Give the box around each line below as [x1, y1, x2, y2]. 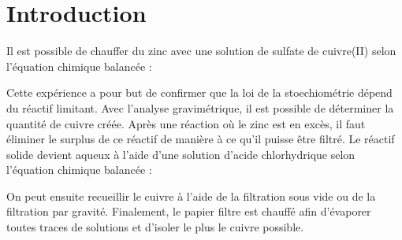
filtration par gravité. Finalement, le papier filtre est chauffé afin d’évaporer [6, 203, 371, 220]
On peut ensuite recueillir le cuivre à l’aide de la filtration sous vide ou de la [6, 187, 376, 204]
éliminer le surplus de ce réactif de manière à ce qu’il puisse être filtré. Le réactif [6, 131, 395, 147]
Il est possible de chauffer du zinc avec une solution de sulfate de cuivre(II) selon [6, 42, 396, 59]
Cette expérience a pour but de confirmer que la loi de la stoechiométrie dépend [6, 84, 393, 101]
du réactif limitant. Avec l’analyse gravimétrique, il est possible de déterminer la [6, 99, 394, 116]
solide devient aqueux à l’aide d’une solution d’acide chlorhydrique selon [6, 146, 355, 162]
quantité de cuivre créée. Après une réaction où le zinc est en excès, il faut [6, 115, 366, 131]
